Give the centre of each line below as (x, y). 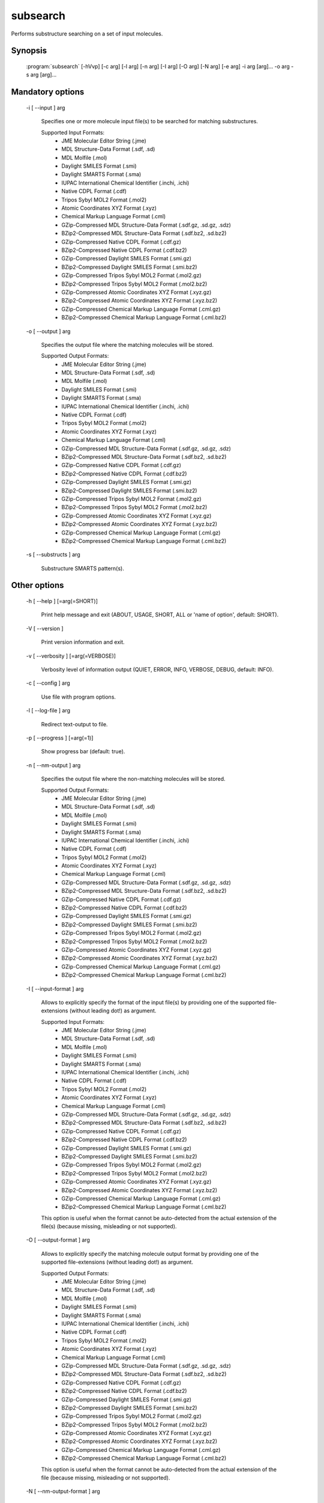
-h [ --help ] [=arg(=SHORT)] (62, 601)
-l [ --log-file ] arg (48, 711)
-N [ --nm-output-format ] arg (63, 1492)
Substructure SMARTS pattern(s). (82, 568)
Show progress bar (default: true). (83, 751)
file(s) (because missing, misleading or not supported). (109, 1226)
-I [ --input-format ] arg (55, 988)
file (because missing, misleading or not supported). (106, 1478)
